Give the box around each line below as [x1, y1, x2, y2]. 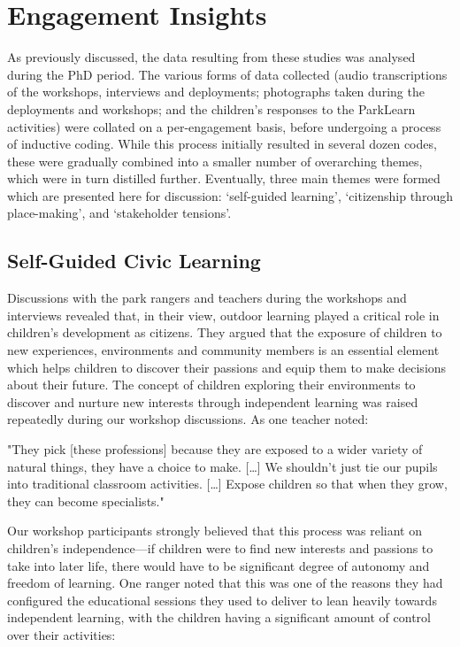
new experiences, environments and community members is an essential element [7, 341, 440, 359]
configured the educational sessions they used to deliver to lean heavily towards [7, 590, 437, 609]
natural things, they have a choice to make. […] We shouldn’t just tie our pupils [7, 457, 438, 475]
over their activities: [7, 625, 116, 643]
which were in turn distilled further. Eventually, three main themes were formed [7, 169, 441, 188]
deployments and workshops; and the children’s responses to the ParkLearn [7, 99, 416, 118]
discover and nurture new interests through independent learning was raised [7, 392, 418, 411]
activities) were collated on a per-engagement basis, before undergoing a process [7, 117, 441, 135]
